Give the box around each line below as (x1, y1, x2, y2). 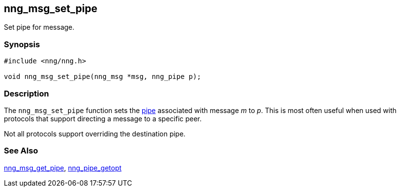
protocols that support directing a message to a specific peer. (4, 114, 202, 123)
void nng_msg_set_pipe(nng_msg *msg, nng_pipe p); (4, 73, 201, 81)
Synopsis (4, 39, 40, 49)
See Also (4, 146, 38, 156)
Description (4, 88, 49, 98)
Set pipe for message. (4, 23, 75, 32)
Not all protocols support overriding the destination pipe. (4, 129, 186, 138)
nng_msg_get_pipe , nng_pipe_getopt (4, 163, 122, 172)
